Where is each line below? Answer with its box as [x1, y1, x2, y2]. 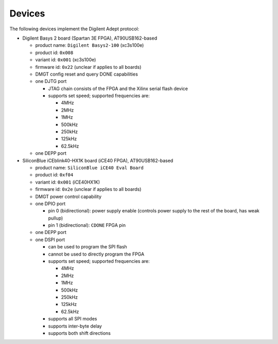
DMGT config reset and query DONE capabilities [35, 71, 138, 77]
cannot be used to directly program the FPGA [48, 251, 145, 257]
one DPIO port [35, 201, 66, 207]
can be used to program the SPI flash [48, 244, 127, 250]
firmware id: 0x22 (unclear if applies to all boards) [35, 64, 142, 70]
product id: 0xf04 [35, 172, 74, 178]
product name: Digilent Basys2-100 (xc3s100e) [35, 42, 144, 48]
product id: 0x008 [35, 49, 74, 56]
